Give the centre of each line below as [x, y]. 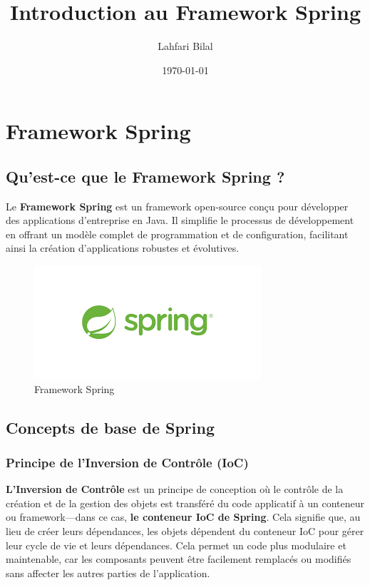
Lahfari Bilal [185, 46]
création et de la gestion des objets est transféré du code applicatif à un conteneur [185, 503]
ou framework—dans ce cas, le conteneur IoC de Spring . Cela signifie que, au [183, 517]
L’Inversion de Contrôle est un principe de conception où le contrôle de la [175, 489]
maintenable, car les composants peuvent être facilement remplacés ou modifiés [179, 559]
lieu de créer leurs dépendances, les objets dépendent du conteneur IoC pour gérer [185, 531]
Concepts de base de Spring [110, 427]
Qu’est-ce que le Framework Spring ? [145, 176]
